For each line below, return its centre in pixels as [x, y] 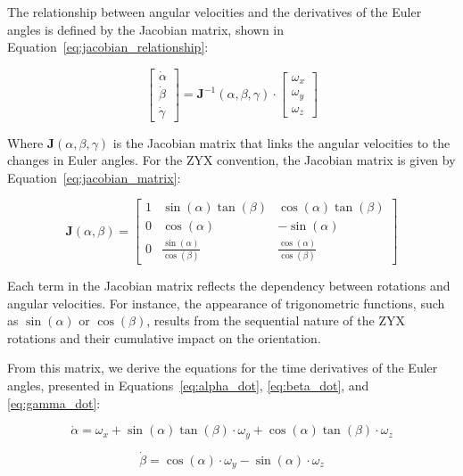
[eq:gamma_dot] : [54, 402]
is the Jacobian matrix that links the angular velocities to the [281, 142]
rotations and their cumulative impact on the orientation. [164, 337]
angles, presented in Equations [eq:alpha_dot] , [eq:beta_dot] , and [188, 386]
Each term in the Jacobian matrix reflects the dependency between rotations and [229, 286]
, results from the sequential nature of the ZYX [276, 320]
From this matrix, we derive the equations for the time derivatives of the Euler [223, 368]
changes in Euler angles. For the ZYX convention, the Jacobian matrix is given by [231, 160]
